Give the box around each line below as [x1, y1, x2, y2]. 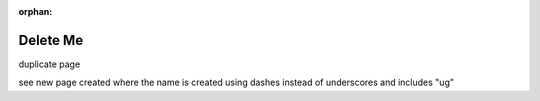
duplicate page [18, 58, 81, 70]
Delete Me [18, 31, 84, 49]
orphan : [18, 6, 53, 17]
